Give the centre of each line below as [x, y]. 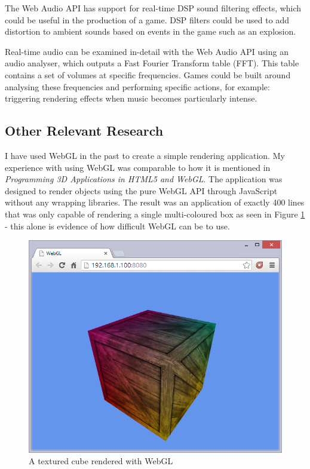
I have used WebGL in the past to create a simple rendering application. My [145, 155]
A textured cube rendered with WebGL [101, 461]
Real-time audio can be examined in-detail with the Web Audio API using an [147, 51]
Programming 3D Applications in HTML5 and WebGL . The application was [144, 179]
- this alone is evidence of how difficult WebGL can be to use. [117, 226]
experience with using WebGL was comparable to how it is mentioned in [138, 167]
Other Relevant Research [84, 131]
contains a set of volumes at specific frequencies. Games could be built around [148, 74]
